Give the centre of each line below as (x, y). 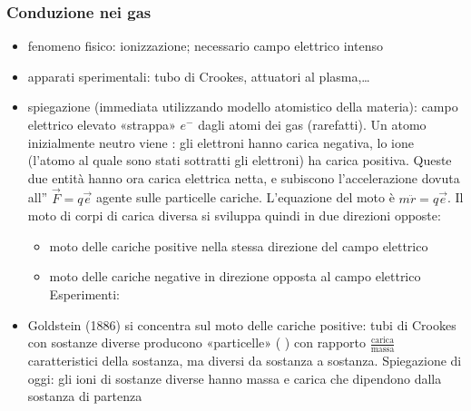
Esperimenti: (84, 294)
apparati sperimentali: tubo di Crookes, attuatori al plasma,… (199, 76)
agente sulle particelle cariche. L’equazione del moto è (245, 197)
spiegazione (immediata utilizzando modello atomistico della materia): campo (243, 107)
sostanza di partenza (85, 396)
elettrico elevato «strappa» (102, 124)
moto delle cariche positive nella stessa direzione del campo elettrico (239, 245)
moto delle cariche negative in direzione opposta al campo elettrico (235, 276)
